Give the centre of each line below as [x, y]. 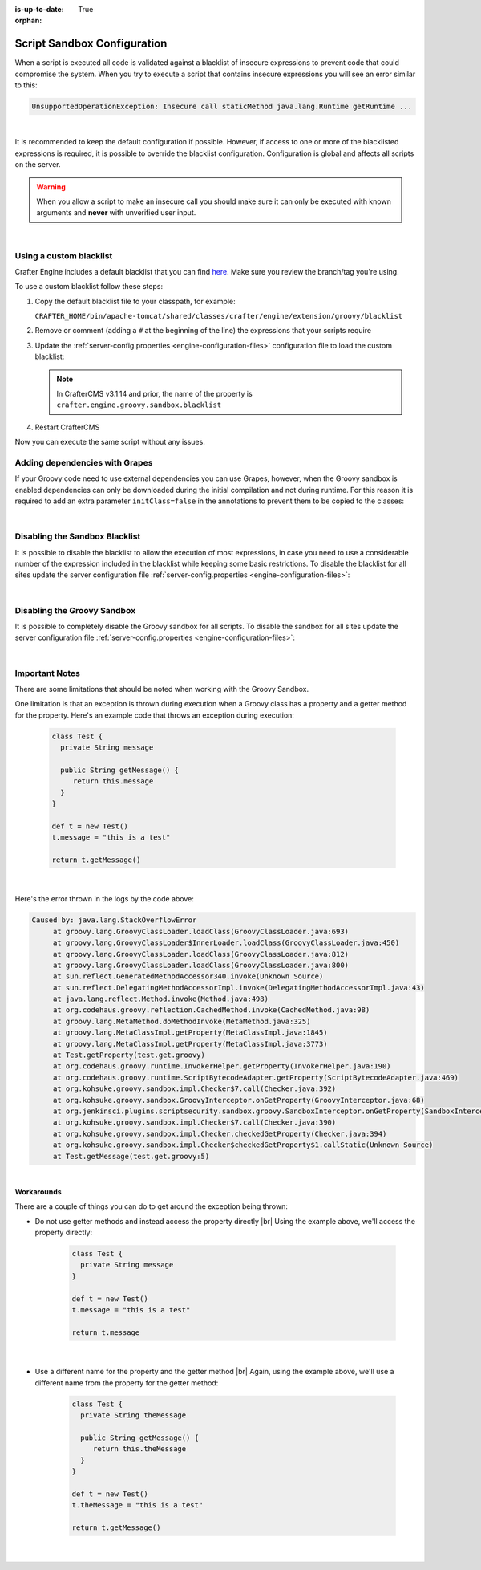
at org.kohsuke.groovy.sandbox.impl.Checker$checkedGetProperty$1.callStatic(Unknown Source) [243, 1145]
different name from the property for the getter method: [127, 1383]
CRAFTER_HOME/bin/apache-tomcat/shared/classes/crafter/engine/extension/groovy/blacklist [219, 316]
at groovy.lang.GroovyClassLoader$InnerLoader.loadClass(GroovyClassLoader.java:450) [226, 943]
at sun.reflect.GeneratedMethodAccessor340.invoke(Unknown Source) [188, 976]
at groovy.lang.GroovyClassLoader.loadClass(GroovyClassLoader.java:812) [200, 954]
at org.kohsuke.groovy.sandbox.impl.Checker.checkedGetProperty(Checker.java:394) [220, 1133]
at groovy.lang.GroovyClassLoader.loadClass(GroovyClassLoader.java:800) [200, 965]
